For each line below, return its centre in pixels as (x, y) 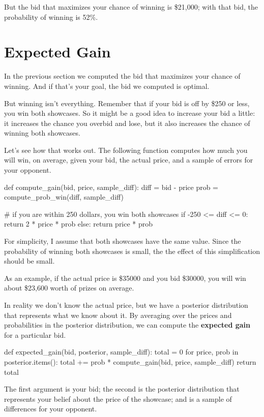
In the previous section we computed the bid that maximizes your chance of (122, 76)
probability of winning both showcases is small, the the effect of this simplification (132, 251)
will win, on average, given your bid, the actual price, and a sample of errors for (129, 160)
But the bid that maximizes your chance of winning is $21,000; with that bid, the (131, 7)
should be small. (30, 261)
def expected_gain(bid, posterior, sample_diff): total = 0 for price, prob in (121, 352)
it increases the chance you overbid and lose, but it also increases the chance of (127, 123)
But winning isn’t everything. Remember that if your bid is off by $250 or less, (127, 103)
